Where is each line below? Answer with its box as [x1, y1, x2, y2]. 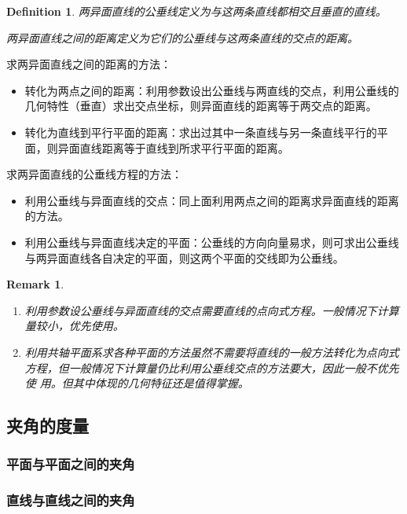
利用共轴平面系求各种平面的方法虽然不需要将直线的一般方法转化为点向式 [24, 343, 399, 360]
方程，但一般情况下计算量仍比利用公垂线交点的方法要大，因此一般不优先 [24, 359, 399, 376]
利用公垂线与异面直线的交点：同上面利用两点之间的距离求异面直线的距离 [24, 192, 399, 208]
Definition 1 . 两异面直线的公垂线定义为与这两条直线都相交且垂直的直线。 [6, 3, 387, 19]
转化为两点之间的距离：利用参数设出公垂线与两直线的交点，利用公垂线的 [24, 82, 399, 98]
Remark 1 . [6, 276, 64, 292]
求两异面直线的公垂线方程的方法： [6, 166, 182, 182]
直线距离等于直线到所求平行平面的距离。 [79, 139, 289, 156]
